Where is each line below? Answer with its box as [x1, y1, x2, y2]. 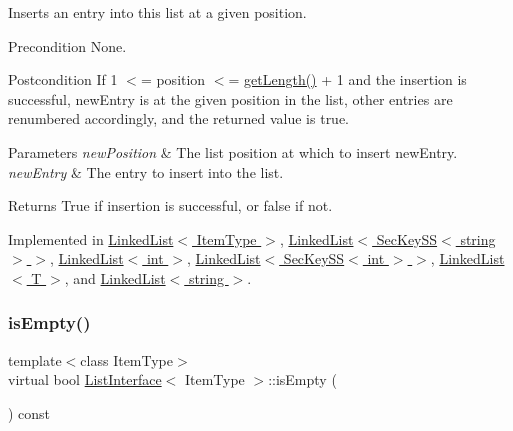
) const [8, 402, 51, 423]
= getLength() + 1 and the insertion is [228, 69, 467, 90]
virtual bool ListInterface [8, 369, 162, 390]
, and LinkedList [64, 267, 166, 288]
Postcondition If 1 [8, 69, 118, 90]
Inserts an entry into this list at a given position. [8, 2, 307, 22]
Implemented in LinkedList [8, 228, 174, 249]
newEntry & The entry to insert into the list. [8, 161, 284, 182]
